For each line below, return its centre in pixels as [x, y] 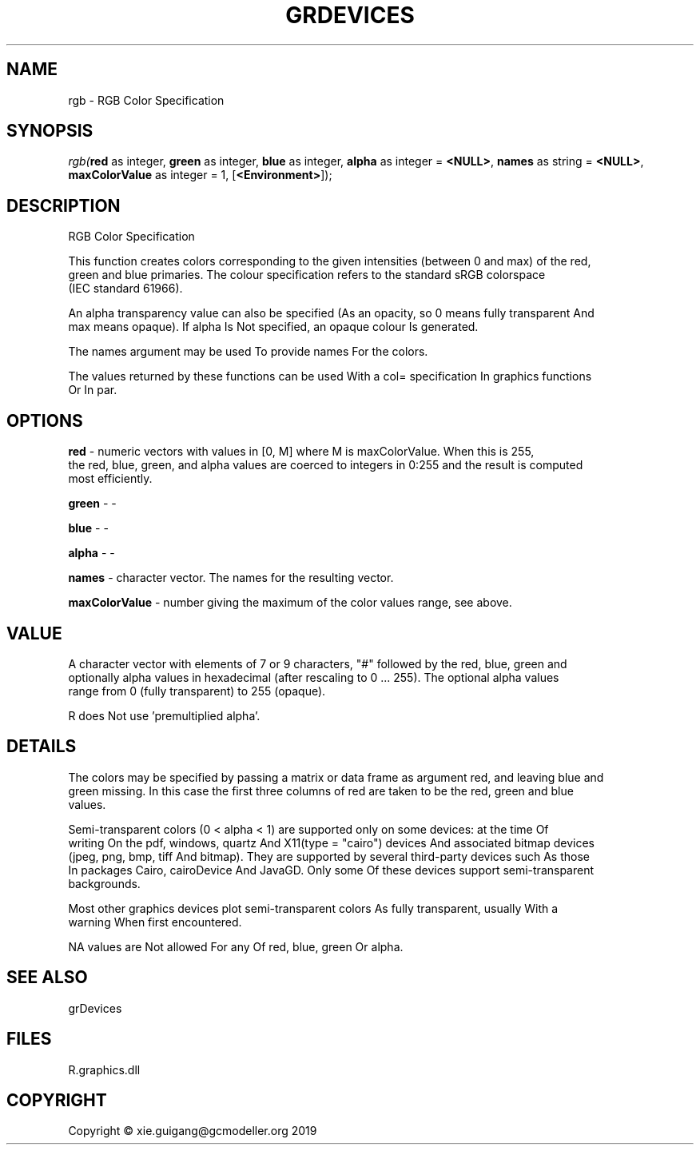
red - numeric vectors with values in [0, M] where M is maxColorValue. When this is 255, [301, 452]
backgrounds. [104, 883]
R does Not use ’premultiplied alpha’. [164, 715]
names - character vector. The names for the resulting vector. [231, 578]
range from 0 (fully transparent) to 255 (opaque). [197, 691]
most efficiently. [110, 479]
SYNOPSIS [50, 131]
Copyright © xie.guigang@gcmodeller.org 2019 [193, 1131]
